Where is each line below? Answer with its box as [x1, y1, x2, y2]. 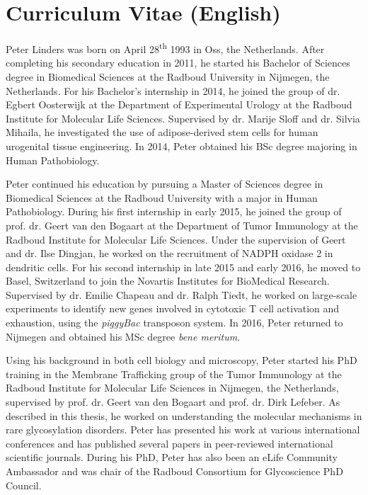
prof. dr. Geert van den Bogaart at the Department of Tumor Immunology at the [6, 217, 358, 232]
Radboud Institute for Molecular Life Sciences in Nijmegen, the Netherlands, [6, 380, 339, 395]
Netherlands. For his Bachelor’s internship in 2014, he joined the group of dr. [6, 83, 340, 98]
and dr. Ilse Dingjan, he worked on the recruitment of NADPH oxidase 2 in [6, 246, 333, 261]
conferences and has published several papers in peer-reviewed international [6, 436, 333, 450]
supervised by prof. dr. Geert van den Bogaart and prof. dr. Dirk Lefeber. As [6, 394, 340, 409]
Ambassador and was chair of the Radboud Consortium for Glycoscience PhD [6, 464, 343, 478]
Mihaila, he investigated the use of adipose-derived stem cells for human [6, 125, 318, 140]
